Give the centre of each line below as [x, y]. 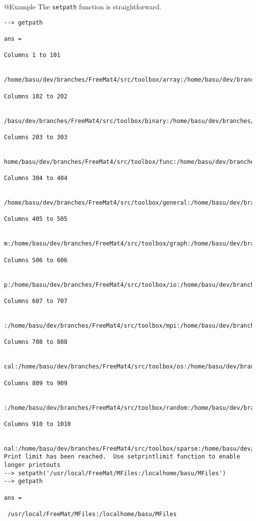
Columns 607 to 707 [36, 301]
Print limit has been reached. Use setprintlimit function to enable [122, 457]
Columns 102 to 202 [36, 96]
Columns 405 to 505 [36, 219]
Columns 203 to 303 [36, 137]
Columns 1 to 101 [32, 55]
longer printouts [32, 465]
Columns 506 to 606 [36, 260]
